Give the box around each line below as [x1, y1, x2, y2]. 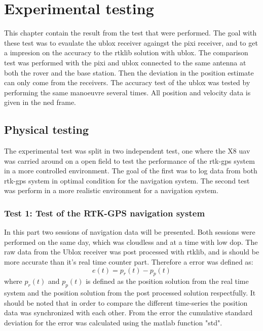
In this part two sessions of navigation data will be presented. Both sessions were [4, 227, 255, 237]
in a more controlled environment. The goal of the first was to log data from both [4, 165, 257, 176]
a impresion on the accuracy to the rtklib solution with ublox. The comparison [4, 47, 248, 58]
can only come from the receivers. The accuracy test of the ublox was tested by [4, 77, 250, 88]
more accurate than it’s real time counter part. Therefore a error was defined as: [4, 256, 253, 267]
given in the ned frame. [4, 97, 77, 107]
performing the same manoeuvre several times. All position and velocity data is [4, 87, 251, 97]
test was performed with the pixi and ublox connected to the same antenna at [4, 57, 246, 67]
